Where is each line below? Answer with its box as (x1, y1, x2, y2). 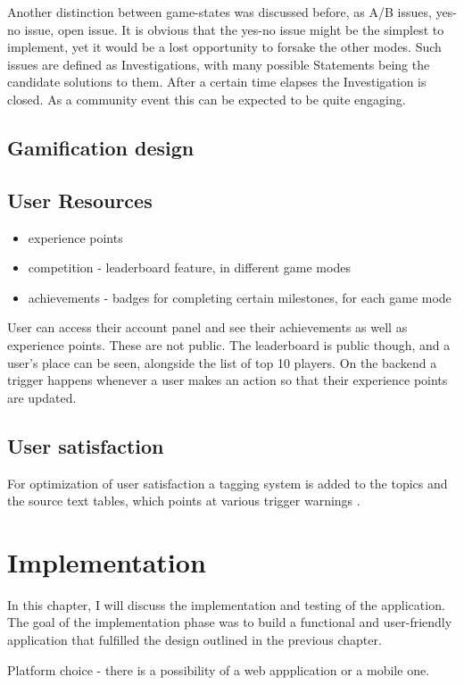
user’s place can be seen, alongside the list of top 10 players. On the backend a (7, 353, 437, 372)
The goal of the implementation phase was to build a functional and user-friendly (7, 613, 452, 631)
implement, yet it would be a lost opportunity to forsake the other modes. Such (7, 38, 442, 56)
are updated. (7, 388, 77, 406)
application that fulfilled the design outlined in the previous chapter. (7, 631, 382, 648)
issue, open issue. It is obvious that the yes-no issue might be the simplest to (24, 20, 444, 38)
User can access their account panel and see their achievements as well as (7, 318, 408, 337)
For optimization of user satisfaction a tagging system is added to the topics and (7, 473, 448, 492)
